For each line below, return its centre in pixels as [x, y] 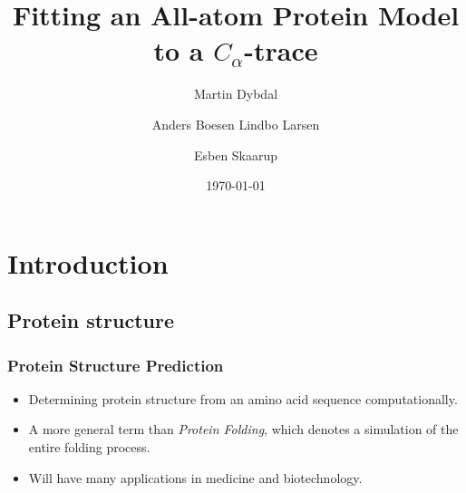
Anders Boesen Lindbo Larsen [236, 124]
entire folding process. [89, 447]
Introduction [88, 262]
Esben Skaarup [236, 155]
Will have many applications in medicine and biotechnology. [195, 477]
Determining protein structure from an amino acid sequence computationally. [243, 398]
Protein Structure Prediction [116, 365]
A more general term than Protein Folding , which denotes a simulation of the [243, 429]
